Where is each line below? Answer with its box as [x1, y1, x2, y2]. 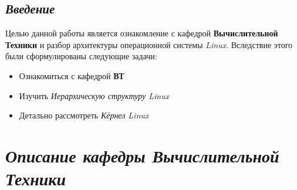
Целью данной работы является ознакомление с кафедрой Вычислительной [5, 27, 278, 39]
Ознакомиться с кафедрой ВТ [19, 69, 124, 82]
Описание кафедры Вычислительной [5, 143, 279, 168]
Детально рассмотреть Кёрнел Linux [19, 109, 149, 121]
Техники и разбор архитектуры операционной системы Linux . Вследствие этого [5, 38, 293, 50]
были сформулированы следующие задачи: [5, 50, 157, 62]
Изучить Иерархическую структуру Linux [19, 89, 170, 101]
